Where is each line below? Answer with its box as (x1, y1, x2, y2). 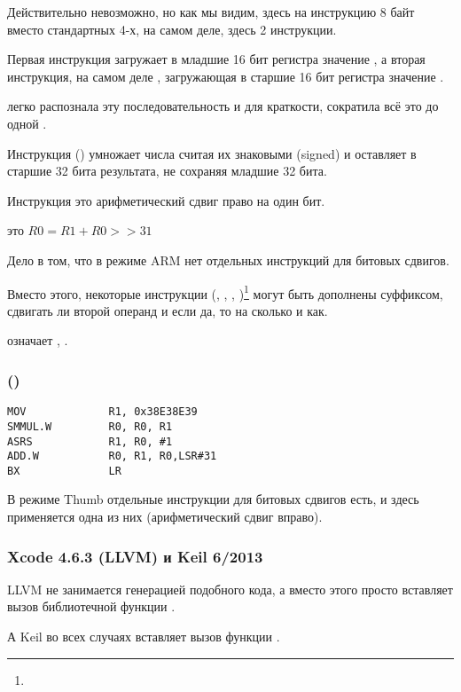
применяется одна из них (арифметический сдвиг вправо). (7, 507, 323, 526)
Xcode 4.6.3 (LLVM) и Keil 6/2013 (7, 545, 263, 567)
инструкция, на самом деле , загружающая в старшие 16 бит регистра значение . (7, 67, 444, 85)
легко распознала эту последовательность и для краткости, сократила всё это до (7, 97, 439, 115)
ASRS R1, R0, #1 (7, 435, 173, 448)
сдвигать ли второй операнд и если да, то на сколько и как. (7, 301, 328, 319)
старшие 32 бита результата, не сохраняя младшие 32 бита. (7, 161, 327, 180)
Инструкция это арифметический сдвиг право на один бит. (7, 191, 325, 209)
